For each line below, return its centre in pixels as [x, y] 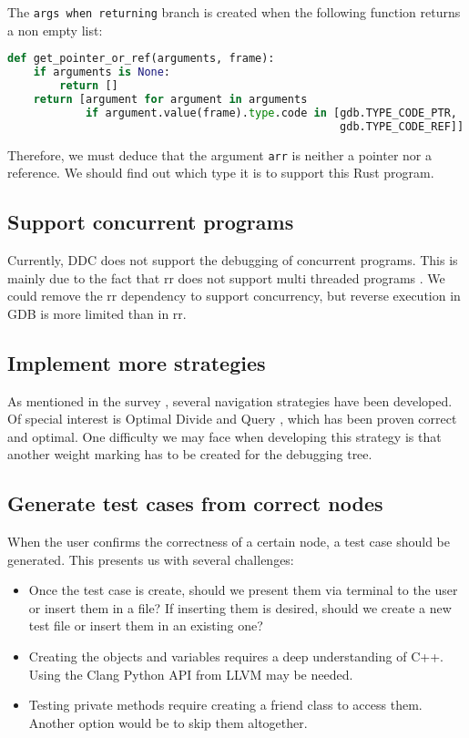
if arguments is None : [102, 72]
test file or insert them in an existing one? [146, 625]
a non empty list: [55, 30]
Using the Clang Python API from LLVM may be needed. [191, 674]
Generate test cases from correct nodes [195, 503]
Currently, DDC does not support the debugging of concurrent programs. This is [233, 259]
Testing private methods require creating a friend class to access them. [225, 705]
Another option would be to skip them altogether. [168, 722]
